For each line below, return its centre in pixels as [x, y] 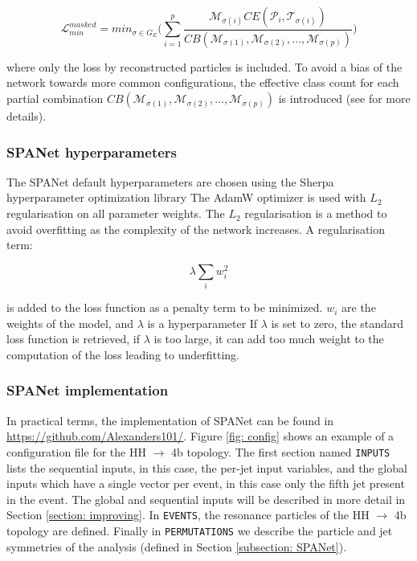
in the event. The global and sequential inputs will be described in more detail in [206, 499]
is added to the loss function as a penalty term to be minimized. [165, 307]
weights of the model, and [70, 323]
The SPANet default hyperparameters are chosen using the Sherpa [170, 181]
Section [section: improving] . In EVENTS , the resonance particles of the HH [188, 515]
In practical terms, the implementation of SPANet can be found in [170, 420]
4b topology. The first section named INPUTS [281, 451]
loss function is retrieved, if [73, 339]
